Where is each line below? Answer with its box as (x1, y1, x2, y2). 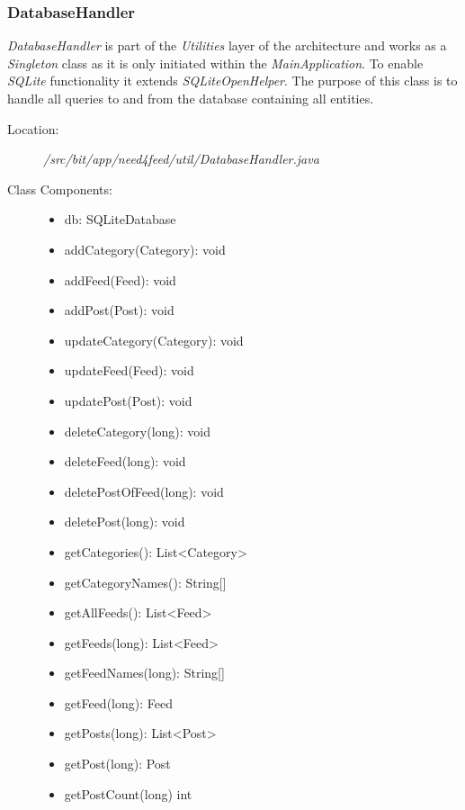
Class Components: (7, 179, 112, 198)
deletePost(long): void (64, 512, 185, 531)
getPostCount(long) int (64, 784, 192, 803)
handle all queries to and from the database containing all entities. (7, 89, 374, 107)
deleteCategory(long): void (64, 421, 211, 440)
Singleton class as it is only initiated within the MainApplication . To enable (7, 53, 424, 72)
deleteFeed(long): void (64, 452, 186, 471)
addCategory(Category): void (64, 239, 226, 258)
